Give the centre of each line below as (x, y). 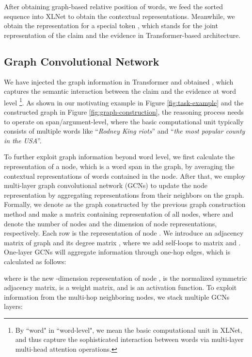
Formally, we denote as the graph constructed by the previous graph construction (125, 204)
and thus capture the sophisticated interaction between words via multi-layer (129, 339)
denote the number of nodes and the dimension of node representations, (110, 223)
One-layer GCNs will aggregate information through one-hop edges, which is (117, 252)
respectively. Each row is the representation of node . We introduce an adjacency (124, 233)
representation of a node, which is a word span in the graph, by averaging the (119, 166)
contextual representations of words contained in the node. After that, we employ (125, 176)
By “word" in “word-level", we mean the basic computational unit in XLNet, (129, 330)
